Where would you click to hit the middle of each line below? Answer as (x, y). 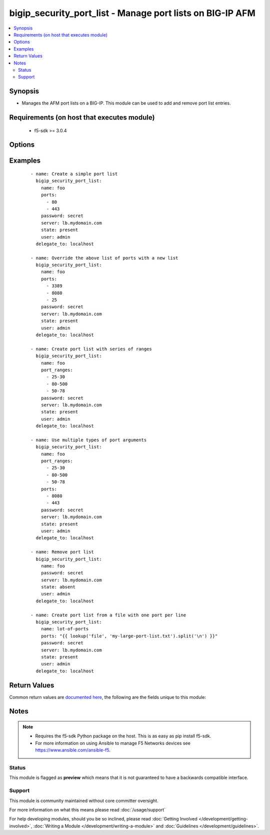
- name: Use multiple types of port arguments (89, 440)
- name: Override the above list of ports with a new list (104, 258)
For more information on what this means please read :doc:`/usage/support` (87, 809)
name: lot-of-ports (65, 629)
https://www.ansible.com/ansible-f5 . (73, 750)
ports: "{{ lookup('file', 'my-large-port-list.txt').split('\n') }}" (129, 636)
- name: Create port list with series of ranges (91, 349)
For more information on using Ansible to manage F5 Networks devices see (113, 743)
